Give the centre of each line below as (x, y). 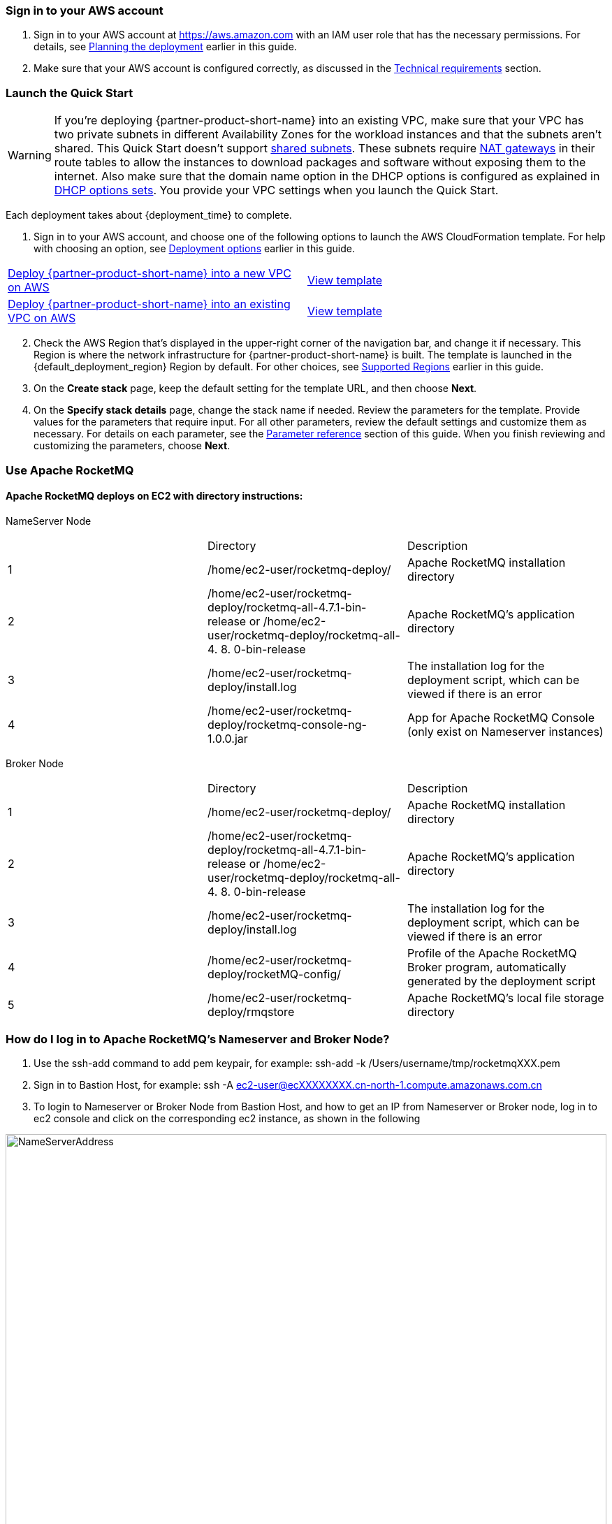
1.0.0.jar (227, 738)
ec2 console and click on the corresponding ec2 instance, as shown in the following (227, 1119)
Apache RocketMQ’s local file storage (505, 997)
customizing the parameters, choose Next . (132, 446)
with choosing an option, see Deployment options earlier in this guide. (194, 249)
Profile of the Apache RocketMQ (492, 953)
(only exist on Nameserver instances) (505, 731)
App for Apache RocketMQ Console (501, 717)
